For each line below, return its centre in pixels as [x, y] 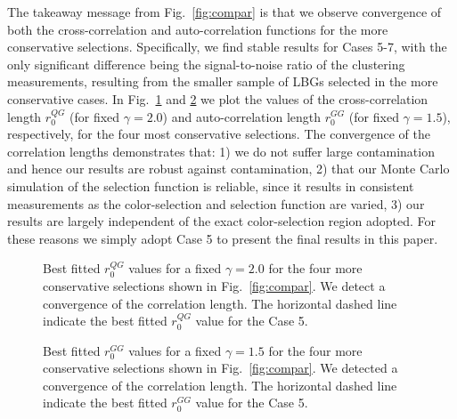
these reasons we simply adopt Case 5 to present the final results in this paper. [223, 238]
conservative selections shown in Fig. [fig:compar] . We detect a [214, 285]
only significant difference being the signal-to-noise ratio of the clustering [206, 64]
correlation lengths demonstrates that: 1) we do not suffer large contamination [221, 151]
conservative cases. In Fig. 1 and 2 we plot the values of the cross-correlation [218, 98]
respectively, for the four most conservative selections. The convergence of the [219, 134]
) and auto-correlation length [242, 116]
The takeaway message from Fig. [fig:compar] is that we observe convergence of [224, 12]
